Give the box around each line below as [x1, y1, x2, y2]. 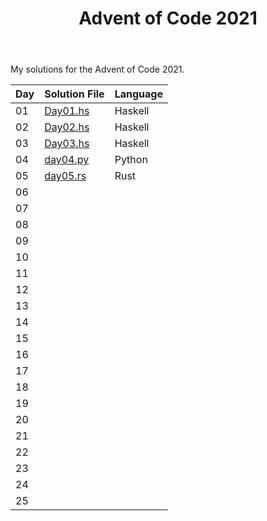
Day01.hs [44, 104, 90, 118]
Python [114, 153, 148, 167]
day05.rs [44, 169, 87, 183]
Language [114, 87, 163, 101]
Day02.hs [44, 120, 90, 134]
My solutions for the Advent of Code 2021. [10, 63, 185, 76]
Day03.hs [44, 137, 90, 151]
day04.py [44, 153, 90, 167]
